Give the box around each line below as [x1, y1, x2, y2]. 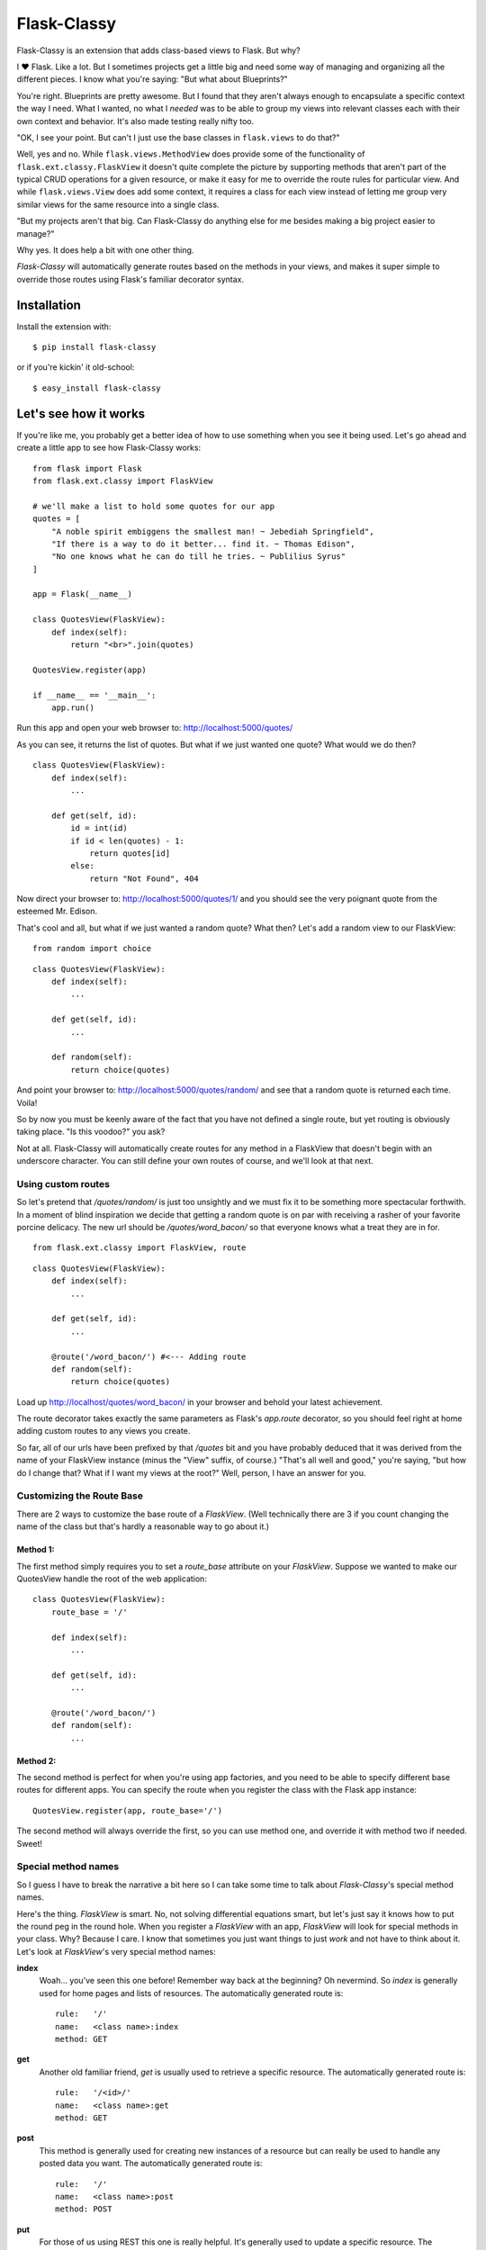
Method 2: [16, 1755, 57, 1766]
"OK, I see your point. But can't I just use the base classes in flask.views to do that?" [16, 131, 341, 143]
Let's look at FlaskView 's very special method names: [16, 1946, 216, 1957]
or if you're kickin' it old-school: [16, 362, 135, 373]
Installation [16, 297, 81, 312]
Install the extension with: [16, 320, 112, 332]
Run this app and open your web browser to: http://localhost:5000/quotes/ [16, 723, 293, 733]
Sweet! [16, 1838, 43, 1849]
